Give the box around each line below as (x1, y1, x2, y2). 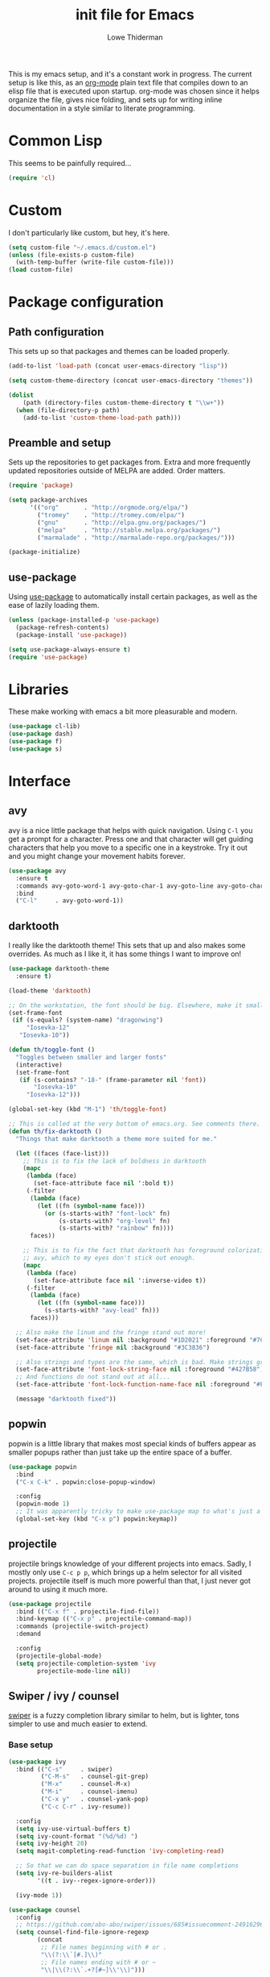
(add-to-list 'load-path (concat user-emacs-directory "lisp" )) (8, 362, 228, 370)
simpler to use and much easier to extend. (8, 1719, 148, 1729)
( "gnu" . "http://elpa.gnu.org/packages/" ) (37, 518, 207, 527)
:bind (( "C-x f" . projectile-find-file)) (15, 1607, 160, 1616)
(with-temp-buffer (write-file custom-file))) (15, 258, 174, 267)
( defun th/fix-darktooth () (8, 1127, 103, 1135)
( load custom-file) (8, 266, 74, 274)
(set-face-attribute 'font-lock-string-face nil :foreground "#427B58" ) (15, 1365, 264, 1374)
